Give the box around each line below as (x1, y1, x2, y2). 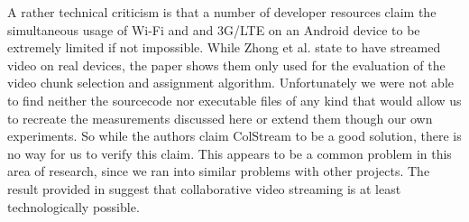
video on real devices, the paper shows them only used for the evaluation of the (7, 55, 446, 74)
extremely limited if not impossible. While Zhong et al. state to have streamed (7, 38, 441, 57)
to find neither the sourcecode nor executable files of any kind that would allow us (7, 90, 462, 109)
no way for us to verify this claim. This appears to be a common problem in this (7, 143, 452, 162)
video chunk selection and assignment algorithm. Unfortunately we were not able (7, 73, 455, 92)
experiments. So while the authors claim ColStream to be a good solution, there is (7, 126, 462, 145)
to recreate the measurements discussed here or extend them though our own (7, 108, 433, 127)
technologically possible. (7, 197, 140, 216)
